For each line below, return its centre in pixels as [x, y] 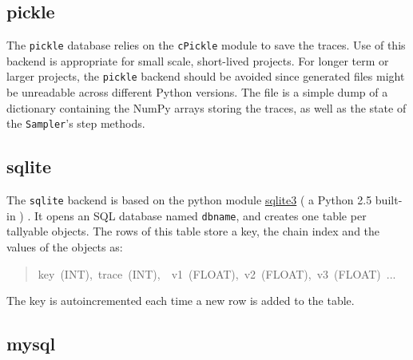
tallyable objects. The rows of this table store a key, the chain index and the [193, 231]
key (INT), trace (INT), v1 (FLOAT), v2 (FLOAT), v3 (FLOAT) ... [217, 273]
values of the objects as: [65, 247]
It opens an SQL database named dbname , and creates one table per [200, 215]
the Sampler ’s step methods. [76, 123]
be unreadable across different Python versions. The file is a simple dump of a [197, 92]
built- [389, 200]
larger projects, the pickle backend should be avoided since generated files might [206, 76]
